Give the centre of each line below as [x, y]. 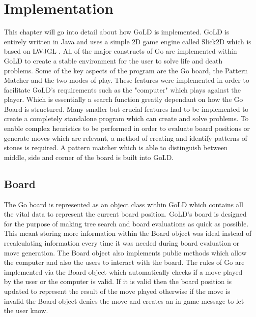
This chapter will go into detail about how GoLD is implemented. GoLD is [117, 32]
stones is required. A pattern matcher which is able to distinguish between [116, 147]
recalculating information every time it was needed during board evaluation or [122, 243]
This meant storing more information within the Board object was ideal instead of [128, 233]
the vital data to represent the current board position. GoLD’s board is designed [125, 214]
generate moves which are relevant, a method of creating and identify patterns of [126, 138]
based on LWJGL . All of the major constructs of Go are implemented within [121, 51]
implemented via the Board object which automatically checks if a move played [123, 271]
